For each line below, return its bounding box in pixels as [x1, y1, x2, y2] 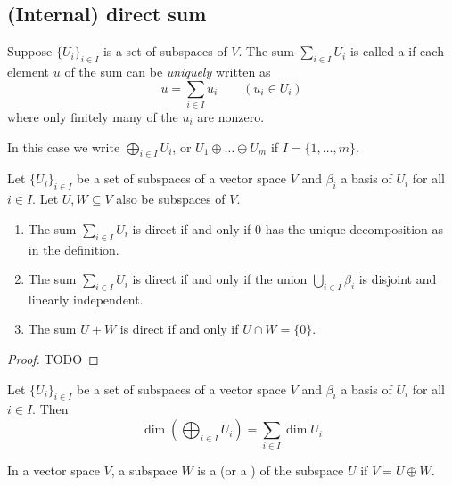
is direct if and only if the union [132, 270, 308, 288]
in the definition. [28, 239, 119, 258]
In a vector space [7, 461, 100, 480]
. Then [32, 400, 69, 418]
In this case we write [7, 137, 120, 156]
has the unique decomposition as [265, 219, 444, 238]
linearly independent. [28, 289, 144, 308]
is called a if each [349, 42, 444, 61]
